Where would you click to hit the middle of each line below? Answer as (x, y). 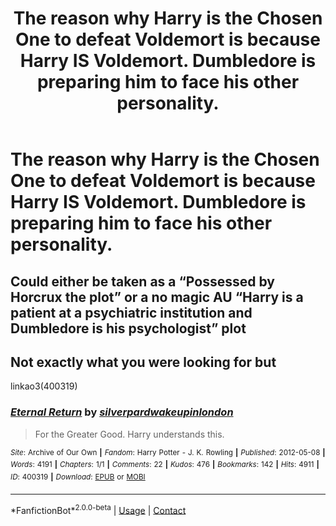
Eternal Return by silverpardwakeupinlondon (122, 412)
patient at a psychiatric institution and (131, 312)
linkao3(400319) (44, 386)
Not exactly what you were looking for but (143, 362)
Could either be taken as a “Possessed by (142, 281)
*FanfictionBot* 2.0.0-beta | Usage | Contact (98, 509)
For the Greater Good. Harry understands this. (129, 434)
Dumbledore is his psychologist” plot (128, 328)
